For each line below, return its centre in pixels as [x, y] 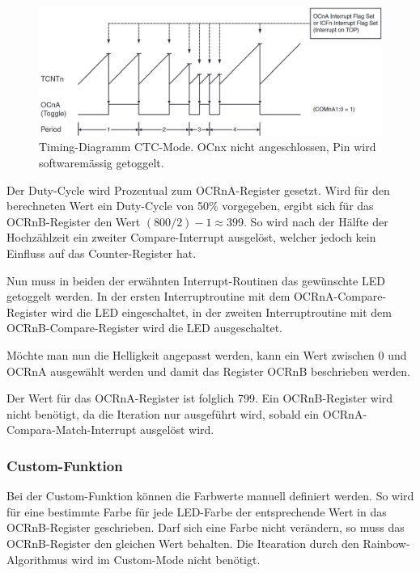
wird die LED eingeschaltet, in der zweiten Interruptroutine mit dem [221, 312]
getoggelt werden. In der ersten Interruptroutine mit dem [148, 296]
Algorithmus [37, 559]
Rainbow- [386, 543]
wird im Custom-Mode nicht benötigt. [166, 559]
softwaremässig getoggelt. [102, 163]
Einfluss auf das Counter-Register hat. [102, 253]
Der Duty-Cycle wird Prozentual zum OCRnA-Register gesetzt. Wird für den [198, 190]
